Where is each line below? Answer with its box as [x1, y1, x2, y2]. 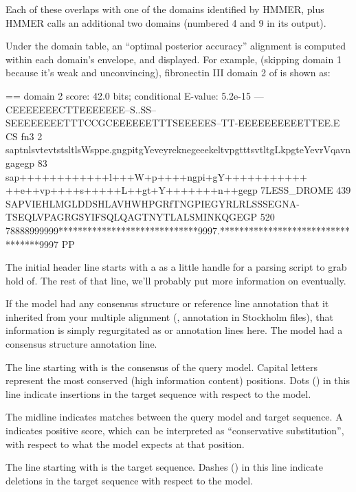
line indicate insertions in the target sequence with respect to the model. [5, 386, 311, 401]
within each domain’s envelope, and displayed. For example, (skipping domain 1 [5, 52, 342, 66]
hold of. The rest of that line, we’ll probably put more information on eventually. [5, 273, 346, 287]
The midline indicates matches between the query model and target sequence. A [5, 410, 343, 424]
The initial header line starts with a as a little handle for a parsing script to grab [5, 260, 347, 274]
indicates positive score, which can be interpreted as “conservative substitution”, [5, 423, 344, 438]
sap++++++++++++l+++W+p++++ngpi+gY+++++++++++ [5, 169, 307, 183]
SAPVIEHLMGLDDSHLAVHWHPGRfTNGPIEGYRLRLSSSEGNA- [5, 196, 300, 210]
